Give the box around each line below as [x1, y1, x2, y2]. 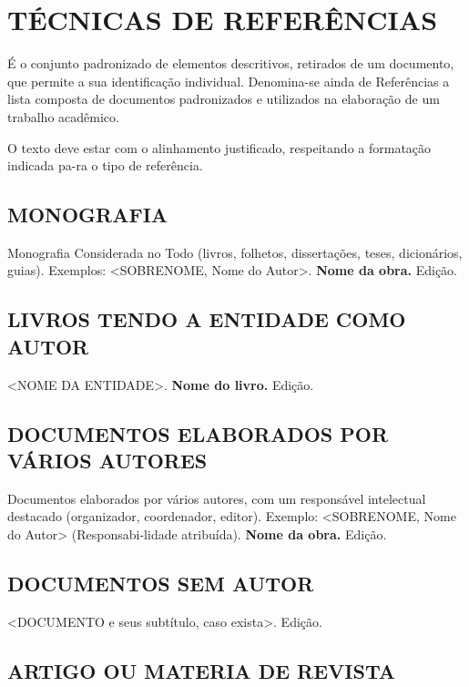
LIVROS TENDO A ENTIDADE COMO [7, 305, 406, 333]
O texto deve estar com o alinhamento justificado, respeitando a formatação [7, 138, 432, 157]
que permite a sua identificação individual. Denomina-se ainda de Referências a [7, 71, 450, 90]
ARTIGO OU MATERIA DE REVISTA [7, 656, 395, 684]
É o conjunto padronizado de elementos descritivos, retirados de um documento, [7, 54, 454, 73]
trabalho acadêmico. [7, 107, 119, 126]
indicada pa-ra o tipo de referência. [7, 156, 203, 175]
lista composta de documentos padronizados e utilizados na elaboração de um [7, 89, 440, 108]
